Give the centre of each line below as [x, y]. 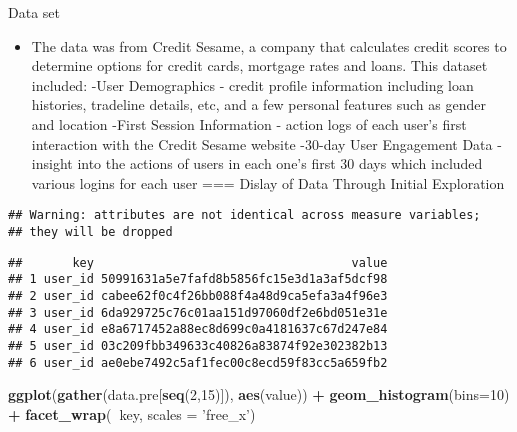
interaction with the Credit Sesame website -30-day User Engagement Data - [266, 143]
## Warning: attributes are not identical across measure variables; [244, 215]
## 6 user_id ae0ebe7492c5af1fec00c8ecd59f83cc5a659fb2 [198, 362]
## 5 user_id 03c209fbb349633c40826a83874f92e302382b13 [198, 345]
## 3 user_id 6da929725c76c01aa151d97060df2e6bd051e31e [198, 312]
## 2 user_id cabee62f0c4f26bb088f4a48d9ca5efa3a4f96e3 [198, 295]
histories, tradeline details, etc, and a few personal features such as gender [258, 104]
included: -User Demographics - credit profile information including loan [252, 84]
